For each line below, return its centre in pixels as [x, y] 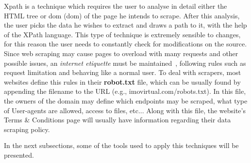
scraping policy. [27, 129]
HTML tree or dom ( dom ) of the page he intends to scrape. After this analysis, [122, 15]
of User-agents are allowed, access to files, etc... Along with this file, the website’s [125, 110]
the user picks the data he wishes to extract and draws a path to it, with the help [125, 25]
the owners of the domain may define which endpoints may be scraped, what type [126, 100]
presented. [19, 155]
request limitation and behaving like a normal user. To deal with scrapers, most [123, 72]
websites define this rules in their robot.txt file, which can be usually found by [122, 81]
